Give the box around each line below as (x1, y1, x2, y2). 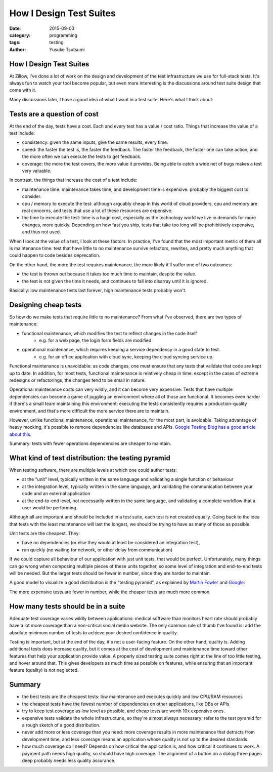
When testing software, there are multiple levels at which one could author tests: (9, 467, 177, 473)
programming (49, 32, 78, 38)
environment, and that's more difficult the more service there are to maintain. (9, 408, 170, 414)
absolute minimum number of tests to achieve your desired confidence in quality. (9, 629, 178, 635)
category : (9, 32, 31, 38)
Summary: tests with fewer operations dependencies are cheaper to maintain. (9, 440, 171, 446)
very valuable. (22, 168, 52, 174)
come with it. (9, 87, 36, 93)
